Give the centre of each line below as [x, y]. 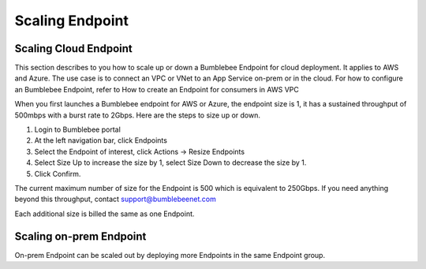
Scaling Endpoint [72, 21]
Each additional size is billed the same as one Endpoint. [105, 214]
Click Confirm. [58, 174]
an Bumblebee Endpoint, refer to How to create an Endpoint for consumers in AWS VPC [157, 89]
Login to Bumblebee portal [78, 129]
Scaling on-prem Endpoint [80, 236]
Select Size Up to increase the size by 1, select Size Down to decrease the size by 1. [170, 163]
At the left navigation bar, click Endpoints [101, 140]
